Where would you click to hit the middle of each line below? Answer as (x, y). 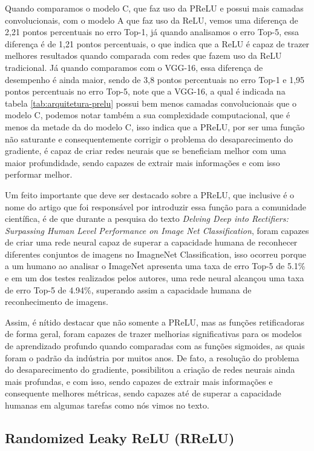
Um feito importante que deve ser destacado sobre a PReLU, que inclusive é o (150, 194)
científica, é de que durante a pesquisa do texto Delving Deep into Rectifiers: (147, 219)
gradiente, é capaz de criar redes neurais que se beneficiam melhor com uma (146, 151)
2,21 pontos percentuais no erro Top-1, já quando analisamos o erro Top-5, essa (152, 32)
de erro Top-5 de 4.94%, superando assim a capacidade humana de (128, 289)
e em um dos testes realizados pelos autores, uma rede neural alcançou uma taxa (155, 278)
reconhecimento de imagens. (57, 302)
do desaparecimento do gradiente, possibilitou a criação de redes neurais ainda (150, 369)
